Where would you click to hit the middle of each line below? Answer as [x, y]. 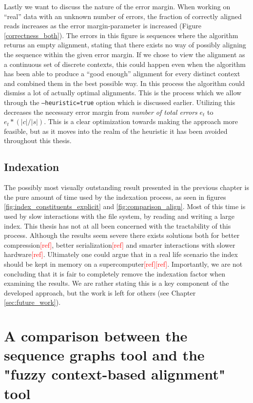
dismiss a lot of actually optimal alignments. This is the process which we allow [123, 93]
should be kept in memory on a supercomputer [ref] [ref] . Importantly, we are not [123, 264]
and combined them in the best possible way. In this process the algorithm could [125, 83]
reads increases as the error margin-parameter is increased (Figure [103, 26]
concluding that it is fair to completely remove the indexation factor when [115, 273]
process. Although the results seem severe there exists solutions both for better [122, 235]
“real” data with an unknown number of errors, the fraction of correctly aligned [123, 16]
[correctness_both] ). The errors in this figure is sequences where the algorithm [121, 35]
